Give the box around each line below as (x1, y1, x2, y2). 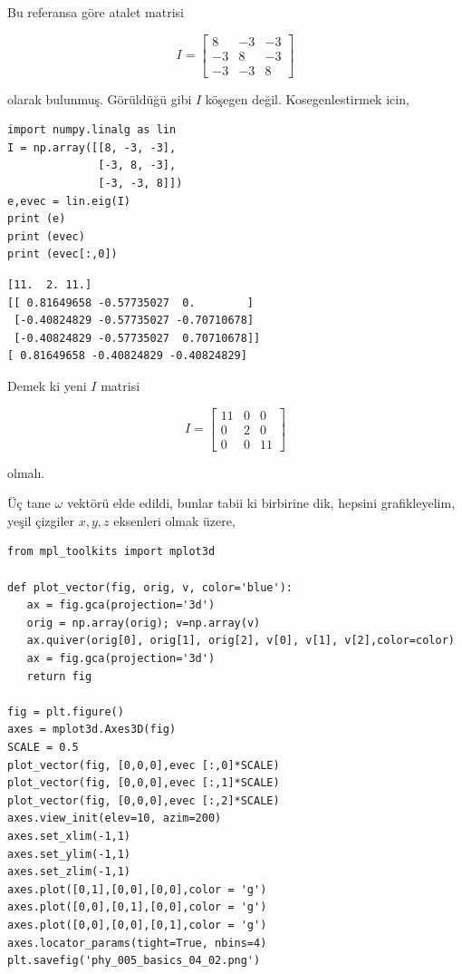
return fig (26, 669, 92, 683)
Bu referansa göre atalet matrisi (7, 3, 184, 21)
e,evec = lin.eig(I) (7, 194, 131, 208)
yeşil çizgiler (7, 511, 74, 530)
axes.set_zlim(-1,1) (7, 865, 131, 879)
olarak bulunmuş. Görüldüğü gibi (7, 89, 192, 108)
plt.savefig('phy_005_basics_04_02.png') (7, 954, 261, 968)
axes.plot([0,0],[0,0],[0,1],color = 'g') (7, 918, 267, 931)
